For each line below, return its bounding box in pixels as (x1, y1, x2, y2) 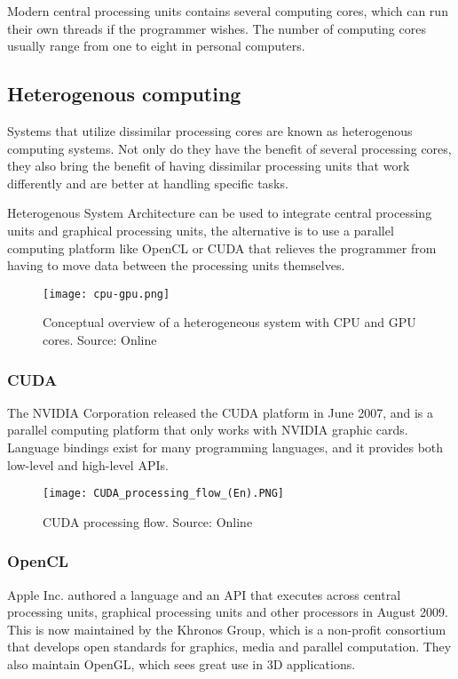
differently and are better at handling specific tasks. (7, 173, 288, 192)
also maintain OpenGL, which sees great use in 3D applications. (7, 655, 356, 674)
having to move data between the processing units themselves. (7, 256, 345, 275)
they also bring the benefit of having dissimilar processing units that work (7, 156, 410, 175)
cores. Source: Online (43, 330, 157, 348)
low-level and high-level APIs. (7, 455, 169, 474)
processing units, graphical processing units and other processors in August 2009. (7, 603, 448, 621)
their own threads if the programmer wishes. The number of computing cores (7, 19, 426, 37)
